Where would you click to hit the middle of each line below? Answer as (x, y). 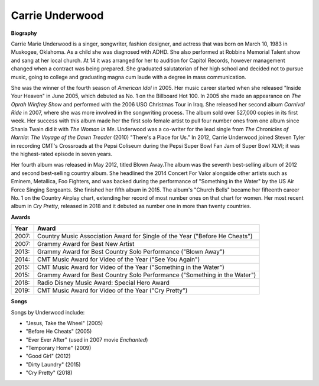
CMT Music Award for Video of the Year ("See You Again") (118, 260)
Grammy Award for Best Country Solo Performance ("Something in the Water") (147, 275)
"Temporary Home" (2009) (58, 348)
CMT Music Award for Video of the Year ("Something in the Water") (131, 267)
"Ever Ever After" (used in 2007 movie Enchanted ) (87, 339)
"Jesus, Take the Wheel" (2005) (64, 323)
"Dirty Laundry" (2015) (53, 364)
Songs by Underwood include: (48, 312)
